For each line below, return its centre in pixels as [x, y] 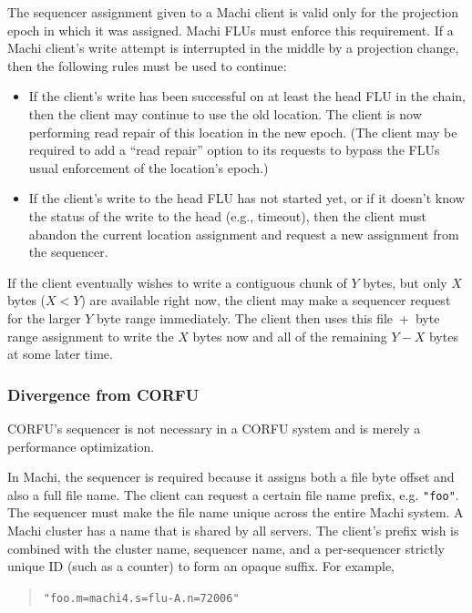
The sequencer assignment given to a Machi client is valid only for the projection [233, 12]
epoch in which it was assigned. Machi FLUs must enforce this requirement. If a [231, 30]
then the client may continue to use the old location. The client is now [225, 113]
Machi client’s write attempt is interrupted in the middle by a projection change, [233, 48]
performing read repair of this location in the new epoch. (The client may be [243, 132]
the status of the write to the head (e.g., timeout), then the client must [227, 215]
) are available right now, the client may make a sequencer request [266, 300]
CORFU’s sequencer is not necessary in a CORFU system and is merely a [214, 428]
